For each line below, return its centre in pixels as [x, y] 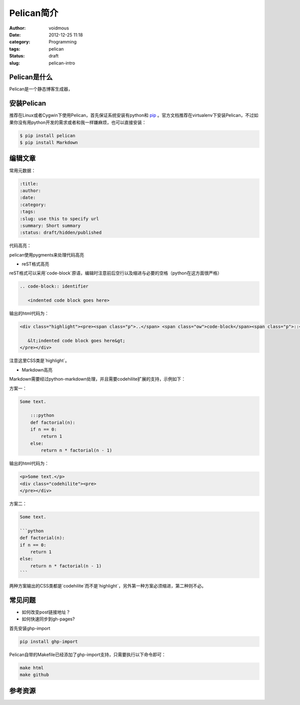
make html [32, 668]
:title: [29, 183]
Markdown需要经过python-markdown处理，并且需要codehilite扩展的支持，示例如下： [97, 379]
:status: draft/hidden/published [61, 233]
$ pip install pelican [47, 135]
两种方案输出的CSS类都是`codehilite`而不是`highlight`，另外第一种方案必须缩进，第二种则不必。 [108, 586]
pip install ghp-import [49, 641]
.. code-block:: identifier [54, 286]
